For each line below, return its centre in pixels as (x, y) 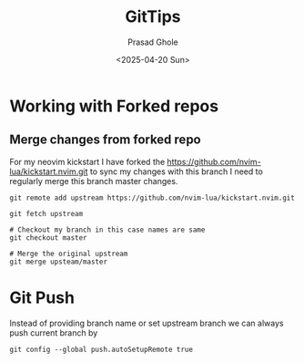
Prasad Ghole (153, 42)
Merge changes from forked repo (106, 140)
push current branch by (54, 332)
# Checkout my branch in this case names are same (107, 230)
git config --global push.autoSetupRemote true (101, 349)
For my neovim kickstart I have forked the (87, 161)
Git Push (42, 297)
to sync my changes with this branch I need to (177, 171)
